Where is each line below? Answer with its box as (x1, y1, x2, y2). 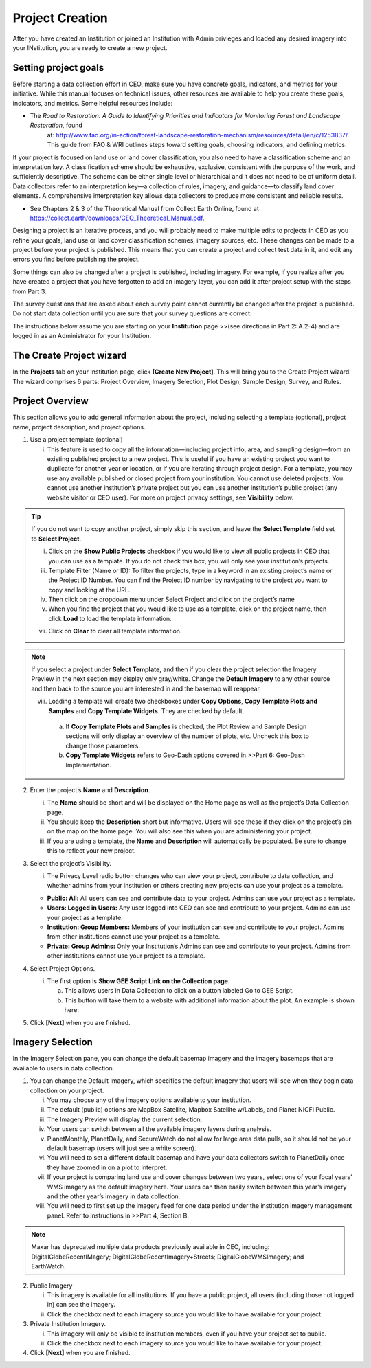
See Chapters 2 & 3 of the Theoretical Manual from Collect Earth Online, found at (30, 204, 259, 212)
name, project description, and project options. (12, 423, 146, 431)
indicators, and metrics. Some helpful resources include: (12, 99, 173, 107)
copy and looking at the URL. (48, 585, 131, 594)
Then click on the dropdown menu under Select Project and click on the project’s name (48, 595, 295, 604)
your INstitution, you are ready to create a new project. (12, 43, 168, 52)
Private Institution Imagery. (30, 1320, 106, 1328)
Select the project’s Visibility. (30, 859, 111, 867)
